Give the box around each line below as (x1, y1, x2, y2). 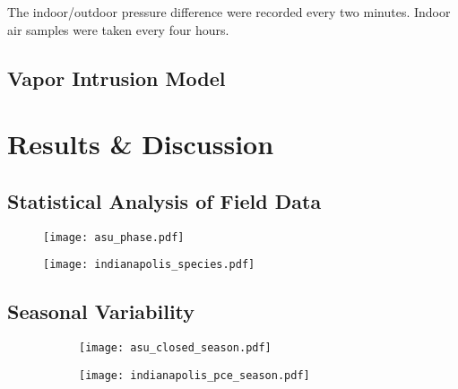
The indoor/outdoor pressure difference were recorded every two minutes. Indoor (7, 3, 451, 21)
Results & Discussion (7, 125, 274, 162)
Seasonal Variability (7, 298, 195, 325)
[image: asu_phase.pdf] (43, 230, 185, 244)
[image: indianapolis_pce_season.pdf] (79, 368, 310, 382)
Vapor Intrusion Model (7, 64, 226, 91)
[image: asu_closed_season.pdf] (79, 341, 272, 355)
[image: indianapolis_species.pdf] (43, 258, 255, 272)
